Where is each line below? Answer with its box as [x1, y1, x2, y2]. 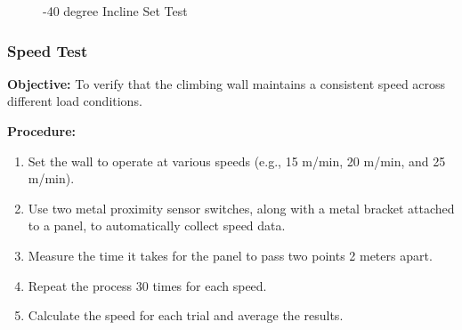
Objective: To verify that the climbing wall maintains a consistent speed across [7, 74, 446, 93]
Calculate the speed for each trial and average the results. [28, 306, 344, 325]
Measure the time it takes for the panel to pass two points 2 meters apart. [28, 245, 433, 264]
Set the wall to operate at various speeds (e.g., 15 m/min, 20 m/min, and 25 [28, 151, 446, 170]
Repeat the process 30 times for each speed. [28, 276, 267, 294]
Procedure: [7, 122, 77, 140]
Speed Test [7, 39, 88, 61]
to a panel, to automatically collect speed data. [28, 216, 286, 235]
